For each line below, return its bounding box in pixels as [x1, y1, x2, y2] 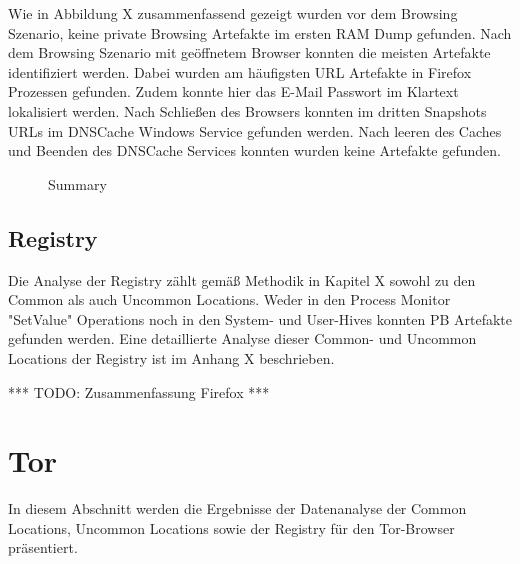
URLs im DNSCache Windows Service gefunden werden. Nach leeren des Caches [8, 120, 502, 141]
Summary [48, 173, 107, 194]
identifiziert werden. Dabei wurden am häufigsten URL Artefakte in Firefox [8, 61, 472, 82]
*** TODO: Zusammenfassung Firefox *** [8, 381, 270, 402]
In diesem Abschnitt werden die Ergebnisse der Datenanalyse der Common [8, 498, 467, 519]
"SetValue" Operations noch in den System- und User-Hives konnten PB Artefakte [8, 308, 513, 329]
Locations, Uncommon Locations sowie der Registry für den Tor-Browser [8, 517, 455, 538]
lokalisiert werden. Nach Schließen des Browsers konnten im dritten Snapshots [8, 100, 487, 121]
